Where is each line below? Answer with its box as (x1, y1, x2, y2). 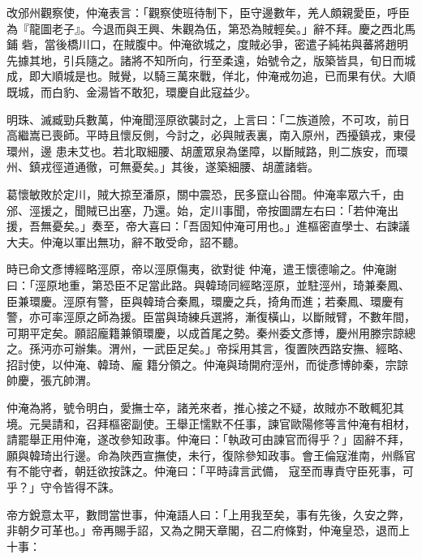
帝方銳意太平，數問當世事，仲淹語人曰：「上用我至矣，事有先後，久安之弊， (6, 505, 410, 522)
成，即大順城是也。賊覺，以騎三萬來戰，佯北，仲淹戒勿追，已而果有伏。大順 (6, 67, 416, 84)
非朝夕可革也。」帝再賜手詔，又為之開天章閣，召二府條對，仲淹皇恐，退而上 (6, 522, 410, 539)
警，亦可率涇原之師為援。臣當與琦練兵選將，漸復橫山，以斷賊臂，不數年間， (6, 308, 416, 325)
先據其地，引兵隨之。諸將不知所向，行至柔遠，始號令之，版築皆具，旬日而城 (6, 51, 416, 68)
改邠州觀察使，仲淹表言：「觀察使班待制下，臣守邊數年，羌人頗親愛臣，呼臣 (6, 4, 410, 20)
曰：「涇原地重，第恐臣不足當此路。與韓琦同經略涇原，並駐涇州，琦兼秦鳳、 (6, 276, 410, 293)
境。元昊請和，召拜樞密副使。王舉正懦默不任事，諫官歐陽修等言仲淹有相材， (6, 415, 416, 432)
